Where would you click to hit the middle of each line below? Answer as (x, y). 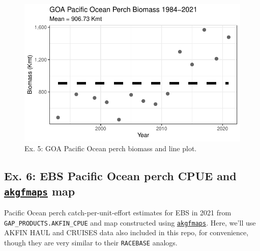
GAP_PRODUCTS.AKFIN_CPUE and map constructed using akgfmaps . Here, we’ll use (130, 222)
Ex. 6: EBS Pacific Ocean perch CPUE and (120, 176)
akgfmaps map (40, 191)
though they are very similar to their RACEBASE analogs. (91, 243)
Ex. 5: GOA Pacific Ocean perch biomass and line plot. (111, 148)
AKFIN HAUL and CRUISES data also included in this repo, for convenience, (126, 232)
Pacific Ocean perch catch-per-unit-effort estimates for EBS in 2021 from (118, 213)
